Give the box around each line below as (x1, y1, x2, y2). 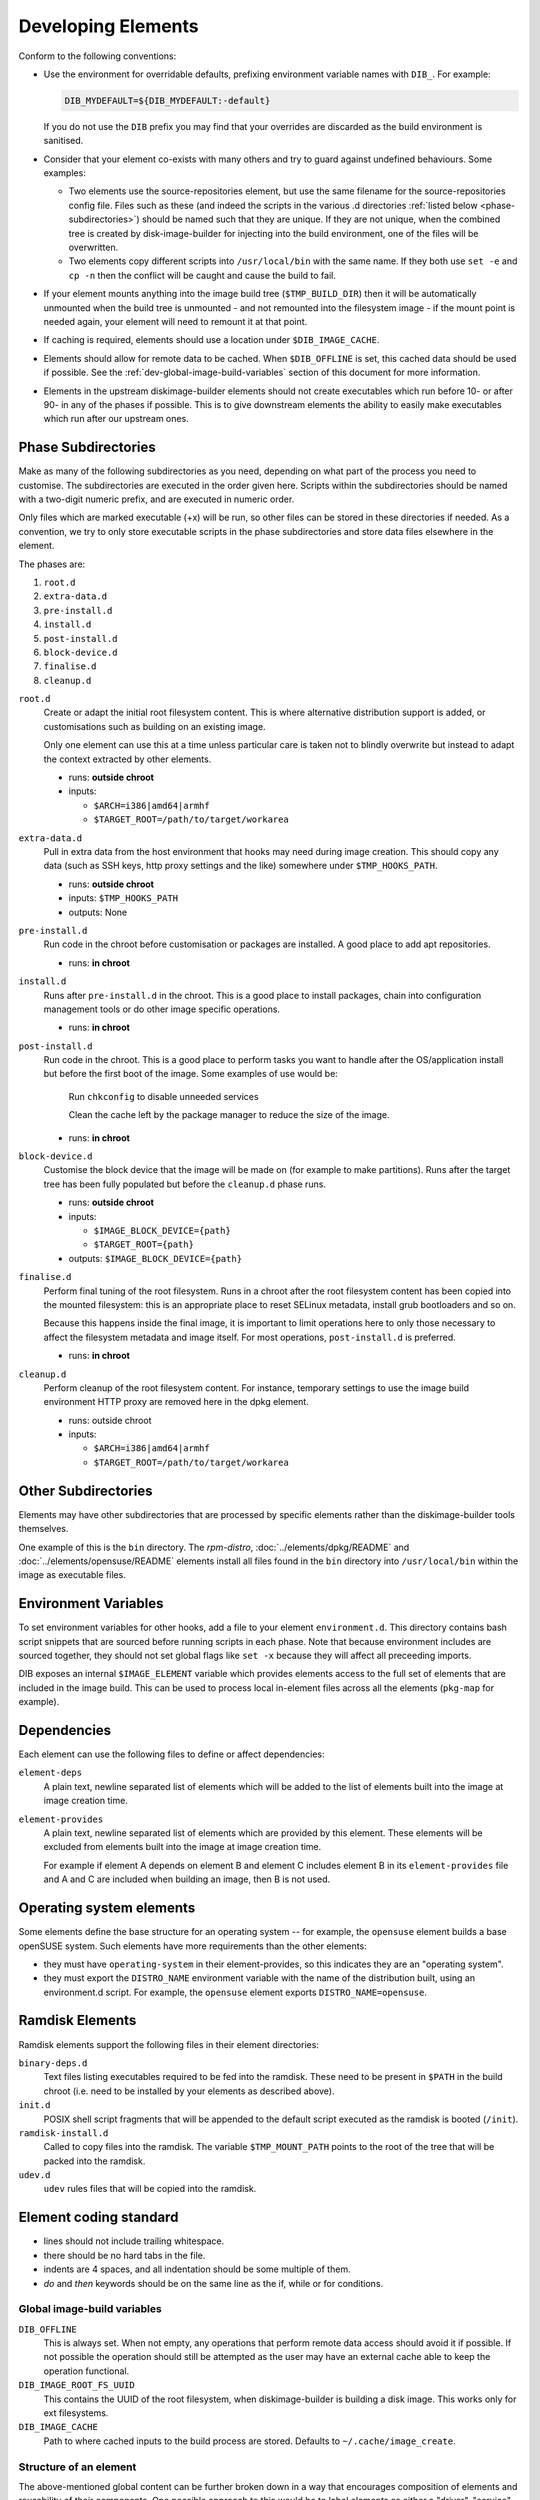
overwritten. (68, 241, 119, 254)
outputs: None (68, 906, 128, 918)
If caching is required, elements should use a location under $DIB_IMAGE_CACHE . (43, 334, 380, 346)
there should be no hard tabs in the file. (43, 2249, 206, 2261)
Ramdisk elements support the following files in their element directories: (18, 2038, 320, 2050)
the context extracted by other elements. (43, 753, 212, 765)
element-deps (18, 1767, 83, 1779)
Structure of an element (18, 2460, 137, 2474)
